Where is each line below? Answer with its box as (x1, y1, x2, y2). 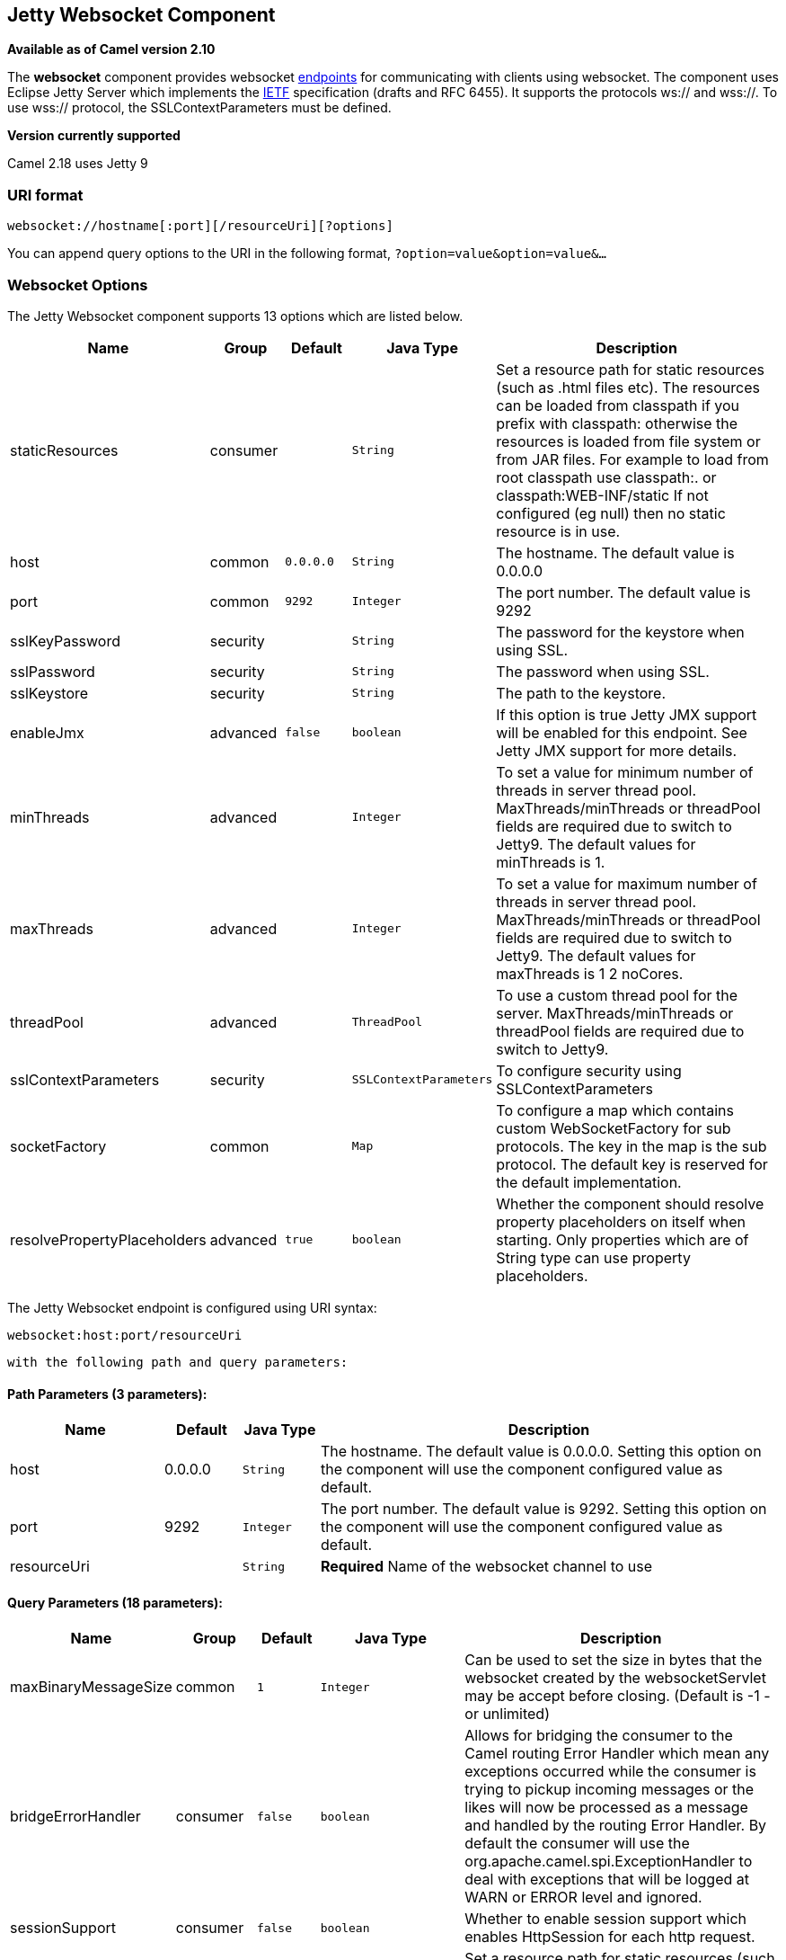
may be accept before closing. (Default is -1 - (464, 1687, 771, 1706)
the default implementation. (496, 1172, 682, 1191)
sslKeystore (10, 683, 89, 702)
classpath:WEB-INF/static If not (496, 486, 709, 504)
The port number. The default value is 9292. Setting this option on (321, 1500, 767, 1519)
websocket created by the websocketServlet (464, 1669, 766, 1688)
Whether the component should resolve (496, 1194, 764, 1213)
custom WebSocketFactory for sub (496, 1118, 731, 1137)
